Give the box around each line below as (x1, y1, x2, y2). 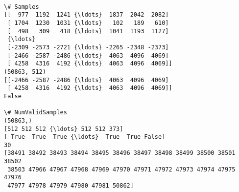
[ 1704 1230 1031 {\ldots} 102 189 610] (7, 19, 169, 26)
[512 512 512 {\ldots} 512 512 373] (4, 125, 123, 132)
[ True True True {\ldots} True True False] (4, 133, 166, 141)
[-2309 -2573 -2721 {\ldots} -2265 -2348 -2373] (7, 43, 169, 51)
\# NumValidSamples (4, 109, 67, 116)
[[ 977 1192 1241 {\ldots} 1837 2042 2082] (4, 11, 169, 19)
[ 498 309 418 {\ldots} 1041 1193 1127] (7, 27, 169, 35)
